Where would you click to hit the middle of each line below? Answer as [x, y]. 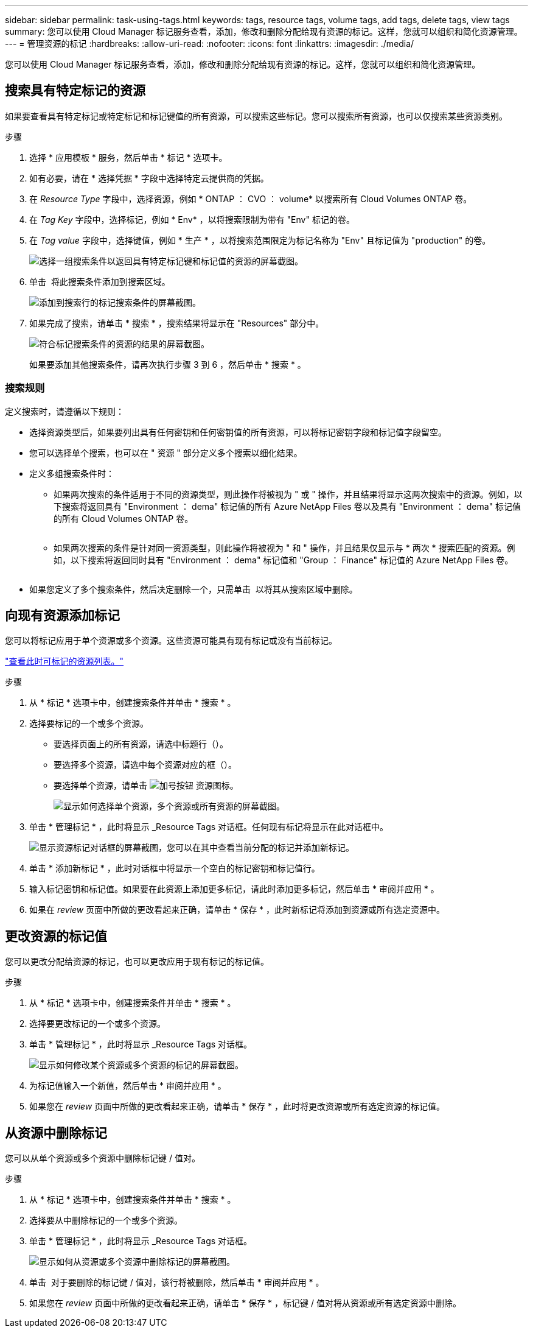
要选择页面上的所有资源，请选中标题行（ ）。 [141, 744]
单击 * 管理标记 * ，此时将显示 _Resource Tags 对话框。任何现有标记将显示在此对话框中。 [209, 827]
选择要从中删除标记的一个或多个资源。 [106, 1220]
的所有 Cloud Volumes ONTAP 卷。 [124, 518]
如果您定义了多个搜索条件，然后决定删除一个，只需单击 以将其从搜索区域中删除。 [193, 589]
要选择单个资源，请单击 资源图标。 [146, 786]
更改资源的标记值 [56, 936]
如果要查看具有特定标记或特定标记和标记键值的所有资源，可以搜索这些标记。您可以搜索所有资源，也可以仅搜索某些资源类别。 [256, 116]
